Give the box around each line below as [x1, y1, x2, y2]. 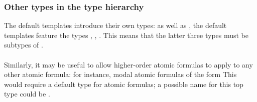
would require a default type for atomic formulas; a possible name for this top [4, 78, 243, 89]
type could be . [4, 88, 50, 99]
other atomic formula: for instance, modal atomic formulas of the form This [4, 69, 237, 79]
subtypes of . [4, 39, 43, 50]
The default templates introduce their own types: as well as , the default [4, 20, 227, 30]
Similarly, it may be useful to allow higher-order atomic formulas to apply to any [4, 59, 253, 69]
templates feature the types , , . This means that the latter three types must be [4, 29, 249, 40]
